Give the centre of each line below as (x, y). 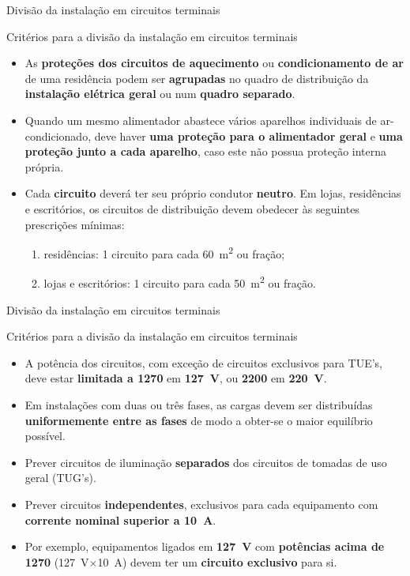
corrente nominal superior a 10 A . (120, 520)
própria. (44, 166)
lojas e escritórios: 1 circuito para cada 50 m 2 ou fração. (180, 282)
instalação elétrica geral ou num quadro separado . (160, 94)
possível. (45, 436)
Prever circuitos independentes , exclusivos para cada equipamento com (201, 504)
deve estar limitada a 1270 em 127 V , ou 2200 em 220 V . (176, 378)
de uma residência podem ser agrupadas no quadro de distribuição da (197, 78)
